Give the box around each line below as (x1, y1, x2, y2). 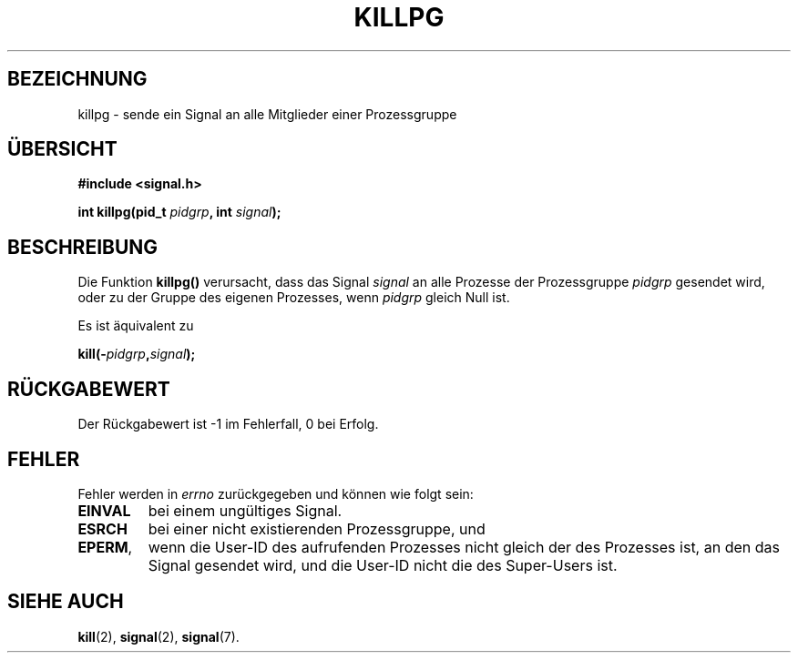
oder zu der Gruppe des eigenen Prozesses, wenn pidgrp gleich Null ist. (77, 289, 510, 306)
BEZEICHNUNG (7, 67, 148, 91)
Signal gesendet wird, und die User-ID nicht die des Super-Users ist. (148, 555, 618, 574)
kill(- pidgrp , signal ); (77, 346, 196, 362)
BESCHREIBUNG (7, 235, 159, 259)
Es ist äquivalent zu (77, 318, 194, 334)
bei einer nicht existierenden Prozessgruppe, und (148, 519, 486, 538)
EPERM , (77, 537, 133, 556)
